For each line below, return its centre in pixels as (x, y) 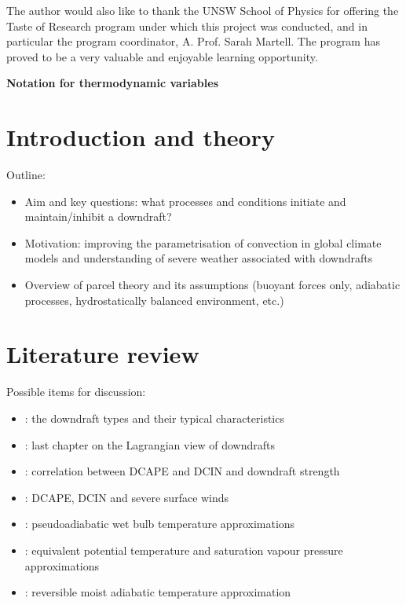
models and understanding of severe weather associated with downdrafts (199, 258)
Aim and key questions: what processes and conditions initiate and (185, 201)
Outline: (26, 175)
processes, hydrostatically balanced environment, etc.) (154, 300)
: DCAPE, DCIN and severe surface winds (127, 497)
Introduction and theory (141, 137)
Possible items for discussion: (76, 392)
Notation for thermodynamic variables (113, 83)
